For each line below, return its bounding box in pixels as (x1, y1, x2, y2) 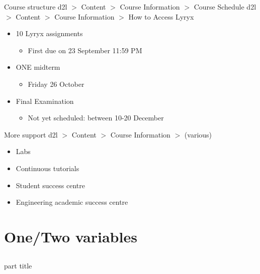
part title (4, 260, 32, 271)
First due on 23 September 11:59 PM (28, 45, 142, 55)
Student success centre (16, 180, 85, 190)
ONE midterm (16, 62, 60, 72)
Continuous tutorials (16, 163, 79, 173)
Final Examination (16, 95, 74, 106)
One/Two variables (4, 226, 137, 246)
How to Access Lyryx (128, 11, 194, 22)
